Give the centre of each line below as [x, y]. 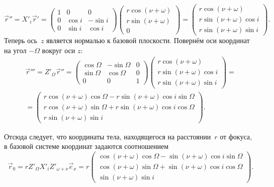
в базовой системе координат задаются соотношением [86, 146]
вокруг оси [59, 50]
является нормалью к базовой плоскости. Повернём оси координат [148, 40]
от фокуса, [236, 136]
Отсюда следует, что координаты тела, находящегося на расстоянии [108, 136]
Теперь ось [21, 40]
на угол [15, 50]
